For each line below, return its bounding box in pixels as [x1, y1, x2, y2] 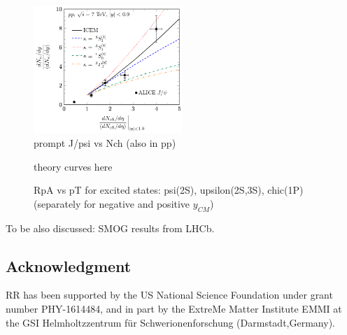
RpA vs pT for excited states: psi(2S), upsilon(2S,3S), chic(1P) [34, 183, 304, 197]
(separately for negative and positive [34, 196, 190, 211]
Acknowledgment [6, 255, 132, 276]
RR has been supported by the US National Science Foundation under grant [6, 287, 333, 302]
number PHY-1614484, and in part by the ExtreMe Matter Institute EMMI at [6, 301, 342, 316]
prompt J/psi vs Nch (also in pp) [34, 136, 176, 150]
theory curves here [34, 159, 113, 173]
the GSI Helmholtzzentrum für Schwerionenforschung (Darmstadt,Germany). [6, 315, 335, 329]
